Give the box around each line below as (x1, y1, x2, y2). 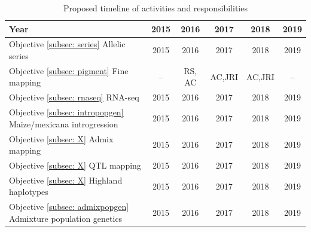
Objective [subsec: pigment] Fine (9, 64, 129, 77)
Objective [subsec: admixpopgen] (9, 200, 129, 213)
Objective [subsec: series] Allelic (9, 38, 126, 50)
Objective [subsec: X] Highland (9, 173, 123, 186)
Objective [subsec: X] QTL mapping (9, 159, 141, 172)
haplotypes (9, 185, 48, 198)
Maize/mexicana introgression (9, 117, 118, 130)
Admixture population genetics (9, 212, 123, 224)
